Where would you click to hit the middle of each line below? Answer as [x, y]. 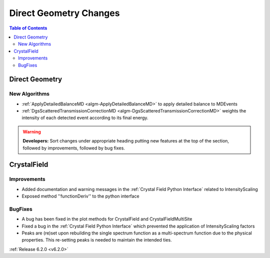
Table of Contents [28, 28]
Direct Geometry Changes [64, 13]
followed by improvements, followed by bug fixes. [74, 148]
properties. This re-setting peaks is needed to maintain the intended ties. [97, 240]
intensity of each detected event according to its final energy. [85, 118]
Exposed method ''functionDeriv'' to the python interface [80, 196]
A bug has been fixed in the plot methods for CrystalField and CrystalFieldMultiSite [107, 219]
